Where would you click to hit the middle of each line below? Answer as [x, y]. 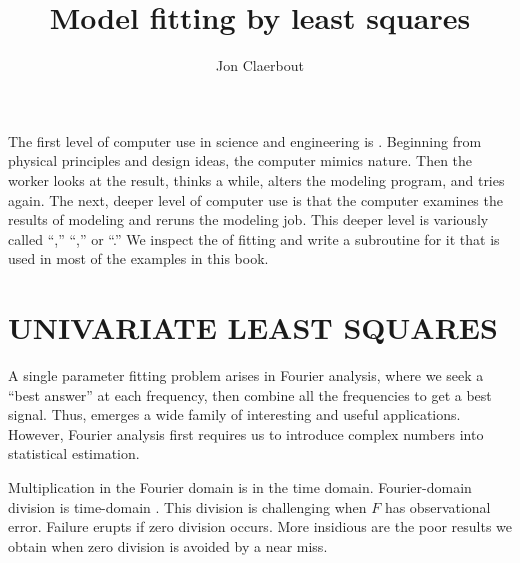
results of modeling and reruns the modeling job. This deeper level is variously [248, 219]
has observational [437, 506]
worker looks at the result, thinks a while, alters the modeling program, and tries [256, 179]
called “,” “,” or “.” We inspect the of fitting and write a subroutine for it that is [254, 238]
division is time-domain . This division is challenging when [187, 506]
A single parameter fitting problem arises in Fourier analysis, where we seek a [246, 375]
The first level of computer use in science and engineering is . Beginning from [245, 140]
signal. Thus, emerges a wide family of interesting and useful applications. [234, 414]
